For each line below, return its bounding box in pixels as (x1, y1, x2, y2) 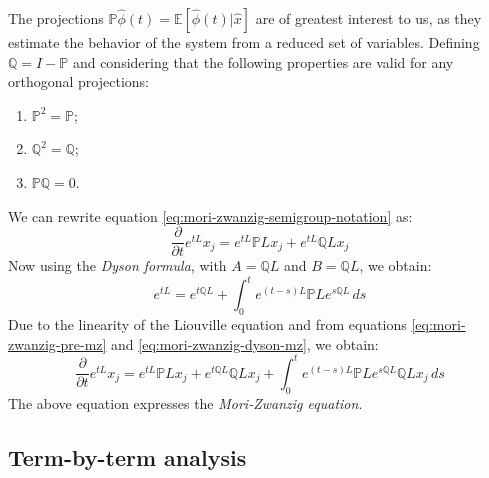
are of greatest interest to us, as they (255, 8, 482, 28)
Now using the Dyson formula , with (8, 255, 227, 276)
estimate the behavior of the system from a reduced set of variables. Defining (8, 32, 480, 52)
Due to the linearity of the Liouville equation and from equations (8, 314, 407, 335)
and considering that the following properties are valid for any (72, 51, 454, 72)
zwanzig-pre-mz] (8, 333, 107, 354)
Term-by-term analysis (8, 441, 247, 472)
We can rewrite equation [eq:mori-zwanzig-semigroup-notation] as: (8, 205, 413, 226)
